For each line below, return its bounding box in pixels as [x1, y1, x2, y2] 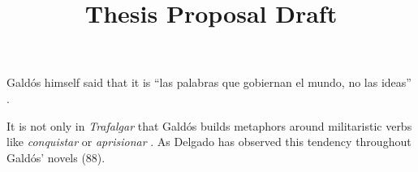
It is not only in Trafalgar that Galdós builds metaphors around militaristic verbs [6, 117, 412, 134]
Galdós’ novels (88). [6, 148, 106, 166]
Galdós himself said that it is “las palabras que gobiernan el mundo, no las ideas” [6, 74, 412, 91]
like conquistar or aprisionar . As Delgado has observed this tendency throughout [6, 133, 412, 150]
